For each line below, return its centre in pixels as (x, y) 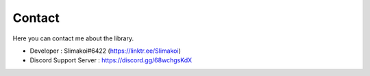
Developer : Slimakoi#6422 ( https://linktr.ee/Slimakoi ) (105, 51)
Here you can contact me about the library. (73, 38)
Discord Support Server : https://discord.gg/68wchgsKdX (111, 60)
